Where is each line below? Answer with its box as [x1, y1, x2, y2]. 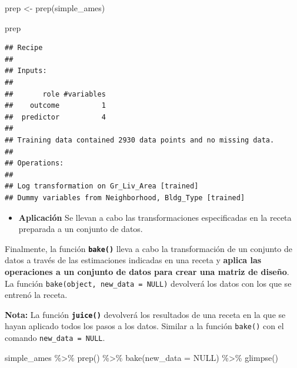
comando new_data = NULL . [5, 331, 105, 344]
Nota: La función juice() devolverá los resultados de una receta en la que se [5, 308, 286, 320]
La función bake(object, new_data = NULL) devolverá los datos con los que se [5, 277, 292, 289]
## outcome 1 [5, 101, 106, 110]
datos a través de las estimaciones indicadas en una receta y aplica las [5, 254, 262, 266]
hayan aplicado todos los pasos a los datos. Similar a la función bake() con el [5, 320, 284, 332]
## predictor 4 [5, 112, 106, 121]
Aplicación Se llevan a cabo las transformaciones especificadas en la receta [18, 211, 292, 223]
